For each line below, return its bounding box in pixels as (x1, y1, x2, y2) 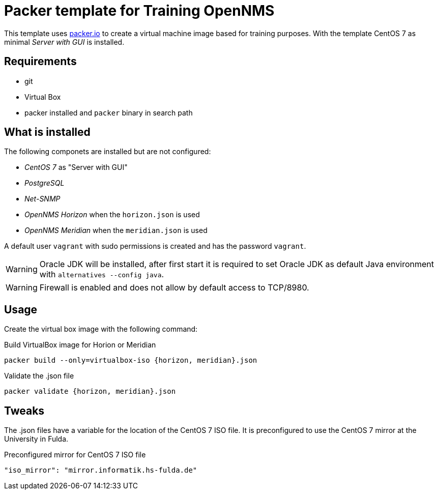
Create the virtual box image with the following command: (4, 325, 198, 334)
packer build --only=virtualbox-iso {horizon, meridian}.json (4, 356, 257, 365)
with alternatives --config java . (39, 269, 164, 280)
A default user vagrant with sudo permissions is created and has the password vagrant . (4, 242, 306, 251)
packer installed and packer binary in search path (24, 108, 193, 117)
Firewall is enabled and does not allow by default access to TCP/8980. (39, 282, 309, 293)
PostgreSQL (24, 179, 65, 188)
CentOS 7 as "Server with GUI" (24, 163, 128, 172)
